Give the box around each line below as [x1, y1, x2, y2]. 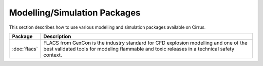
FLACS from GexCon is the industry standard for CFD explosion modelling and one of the [43, 39, 248, 46]
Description [43, 33, 72, 40]
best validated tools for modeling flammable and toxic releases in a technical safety [43, 45, 235, 52]
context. [43, 51, 62, 58]
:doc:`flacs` [12, 45, 38, 52]
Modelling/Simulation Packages [9, 7, 141, 18]
